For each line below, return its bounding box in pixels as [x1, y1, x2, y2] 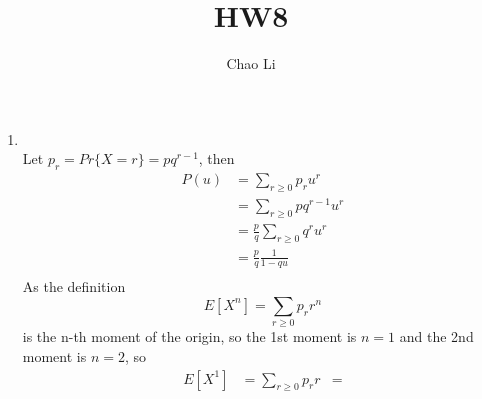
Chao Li [226, 53, 276, 74]
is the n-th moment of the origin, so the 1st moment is [22, 326, 357, 347]
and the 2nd [399, 326, 474, 347]
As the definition [22, 276, 126, 297]
